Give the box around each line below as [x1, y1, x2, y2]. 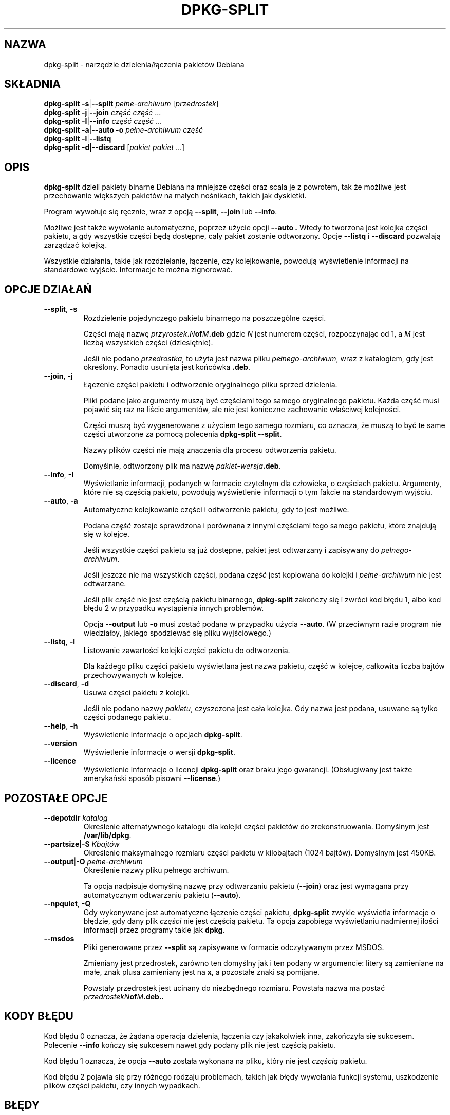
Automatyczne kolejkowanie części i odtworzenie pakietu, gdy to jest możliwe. [83, 505, 349, 514]
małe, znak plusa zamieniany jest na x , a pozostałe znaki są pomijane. [83, 967, 320, 976]
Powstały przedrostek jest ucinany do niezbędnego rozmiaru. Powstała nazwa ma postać [83, 983, 385, 992]
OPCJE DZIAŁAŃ [4, 283, 92, 296]
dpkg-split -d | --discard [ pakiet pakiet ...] [44, 143, 185, 152]
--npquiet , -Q [44, 899, 91, 908]
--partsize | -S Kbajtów [44, 839, 120, 848]
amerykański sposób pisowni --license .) [83, 774, 221, 783]
